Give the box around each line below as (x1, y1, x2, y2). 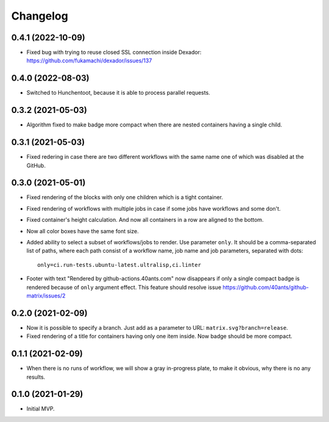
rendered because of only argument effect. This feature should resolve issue (26, 283, 222, 291)
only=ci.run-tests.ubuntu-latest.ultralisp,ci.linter (37, 261, 201, 268)
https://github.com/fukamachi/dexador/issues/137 (26, 57, 152, 64)
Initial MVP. (26, 405, 55, 412)
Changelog (11, 9, 68, 23)
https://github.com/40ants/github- (222, 283, 309, 291)
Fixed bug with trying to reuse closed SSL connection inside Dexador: (26, 49, 202, 56)
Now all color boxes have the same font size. (26, 227, 140, 235)
